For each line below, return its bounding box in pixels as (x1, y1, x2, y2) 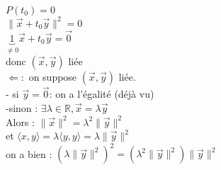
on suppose (28, 69, 77, 84)
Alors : (6, 114, 35, 129)
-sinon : (6, 100, 38, 115)
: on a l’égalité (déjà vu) (49, 86, 154, 101)
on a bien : (6, 146, 52, 161)
